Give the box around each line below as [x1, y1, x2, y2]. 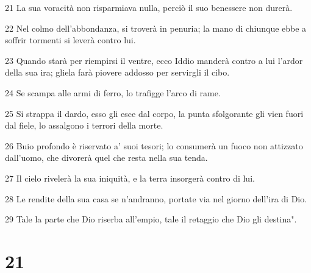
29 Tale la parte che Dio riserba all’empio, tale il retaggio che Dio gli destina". [5, 213, 297, 225]
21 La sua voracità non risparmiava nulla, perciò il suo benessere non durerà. [5, 1, 293, 13]
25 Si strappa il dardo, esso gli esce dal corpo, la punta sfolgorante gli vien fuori [5, 107, 304, 119]
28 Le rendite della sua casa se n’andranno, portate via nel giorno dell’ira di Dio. [5, 192, 307, 205]
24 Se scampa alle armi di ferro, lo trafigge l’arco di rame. [5, 86, 221, 99]
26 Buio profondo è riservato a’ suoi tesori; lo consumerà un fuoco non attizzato [5, 139, 303, 152]
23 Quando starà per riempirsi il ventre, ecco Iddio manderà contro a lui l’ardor [5, 54, 303, 66]
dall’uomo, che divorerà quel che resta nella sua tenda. [5, 151, 208, 164]
